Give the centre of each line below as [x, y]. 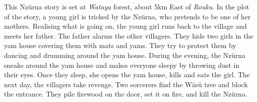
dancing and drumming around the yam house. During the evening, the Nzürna [125, 55]
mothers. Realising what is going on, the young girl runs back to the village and [126, 26]
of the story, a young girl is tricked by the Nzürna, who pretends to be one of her [128, 16]
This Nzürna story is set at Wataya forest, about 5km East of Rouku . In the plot [127, 6]
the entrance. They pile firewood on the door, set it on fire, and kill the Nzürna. [126, 94]
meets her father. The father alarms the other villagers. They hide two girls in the [129, 35]
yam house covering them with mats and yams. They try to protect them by [120, 45]
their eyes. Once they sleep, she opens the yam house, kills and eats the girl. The [127, 75]
